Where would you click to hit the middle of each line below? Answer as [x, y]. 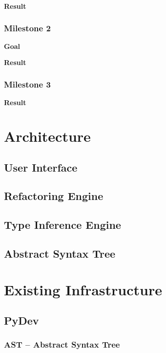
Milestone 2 [27, 28]
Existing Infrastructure [83, 289]
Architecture [47, 136]
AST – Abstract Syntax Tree [62, 344]
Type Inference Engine [62, 225]
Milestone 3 [27, 84]
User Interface [41, 167]
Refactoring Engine [54, 196]
